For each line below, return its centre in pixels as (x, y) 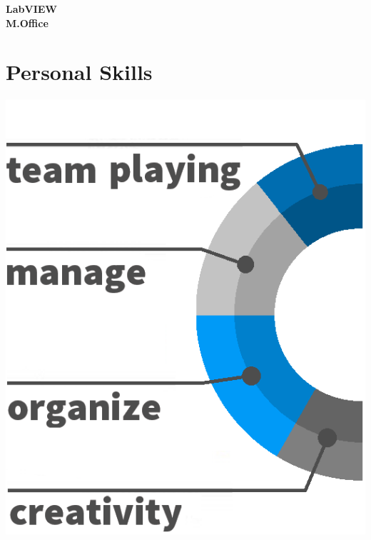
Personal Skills (79, 72)
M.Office (27, 22)
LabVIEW (31, 9)
